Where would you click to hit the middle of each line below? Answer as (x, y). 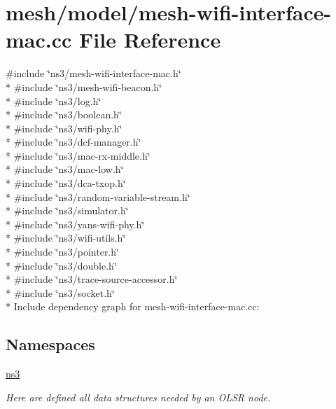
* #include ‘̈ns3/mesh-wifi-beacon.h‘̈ (84, 86)
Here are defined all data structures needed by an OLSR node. (138, 397)
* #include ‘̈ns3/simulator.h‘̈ (67, 210)
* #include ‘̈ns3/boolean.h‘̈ (64, 115)
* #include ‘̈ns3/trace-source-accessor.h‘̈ (92, 279)
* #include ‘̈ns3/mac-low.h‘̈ (65, 169)
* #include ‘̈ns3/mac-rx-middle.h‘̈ (78, 155)
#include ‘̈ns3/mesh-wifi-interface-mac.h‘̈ (93, 73)
